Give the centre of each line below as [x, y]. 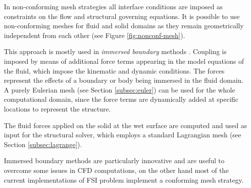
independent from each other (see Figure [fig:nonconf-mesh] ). [95, 35]
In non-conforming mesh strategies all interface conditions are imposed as [113, 6]
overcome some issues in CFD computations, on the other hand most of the [117, 170]
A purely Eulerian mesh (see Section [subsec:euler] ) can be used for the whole [120, 89]
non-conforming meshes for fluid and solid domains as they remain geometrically [124, 26]
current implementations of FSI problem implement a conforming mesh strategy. [124, 179]
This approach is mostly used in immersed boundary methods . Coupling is [115, 51]
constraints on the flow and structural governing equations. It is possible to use [122, 16]
